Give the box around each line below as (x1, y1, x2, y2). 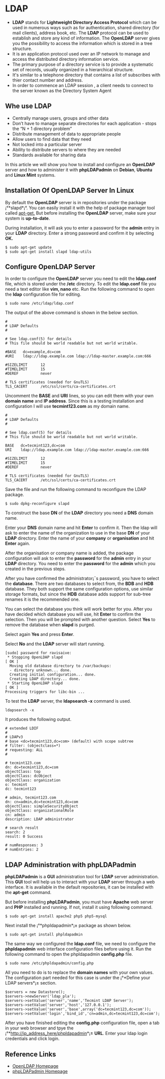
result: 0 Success (5, 834, 43, 839)
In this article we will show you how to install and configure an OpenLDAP (5, 161, 156, 167)
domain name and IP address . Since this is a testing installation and (5, 398, 144, 404)
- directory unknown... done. (9, 668, 72, 673)
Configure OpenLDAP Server (5, 263, 95, 271)
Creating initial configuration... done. (9, 672, 96, 677)
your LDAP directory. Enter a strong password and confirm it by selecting (5, 230, 154, 236)
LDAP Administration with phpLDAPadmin (5, 860, 137, 869)
